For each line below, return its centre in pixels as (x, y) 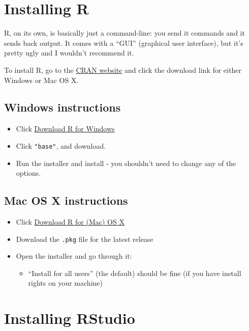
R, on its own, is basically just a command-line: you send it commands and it (124, 33)
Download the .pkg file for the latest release (85, 239)
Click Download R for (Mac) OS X (70, 221)
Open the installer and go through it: (74, 256)
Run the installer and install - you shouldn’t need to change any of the (126, 163)
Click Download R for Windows (65, 129)
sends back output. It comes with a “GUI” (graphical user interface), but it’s (124, 43)
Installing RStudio (70, 318)
